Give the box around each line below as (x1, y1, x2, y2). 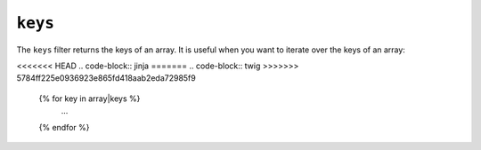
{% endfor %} (38, 122, 90, 132)
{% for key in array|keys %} (38, 93, 141, 104)
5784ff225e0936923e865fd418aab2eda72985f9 (16, 73, 196, 83)
